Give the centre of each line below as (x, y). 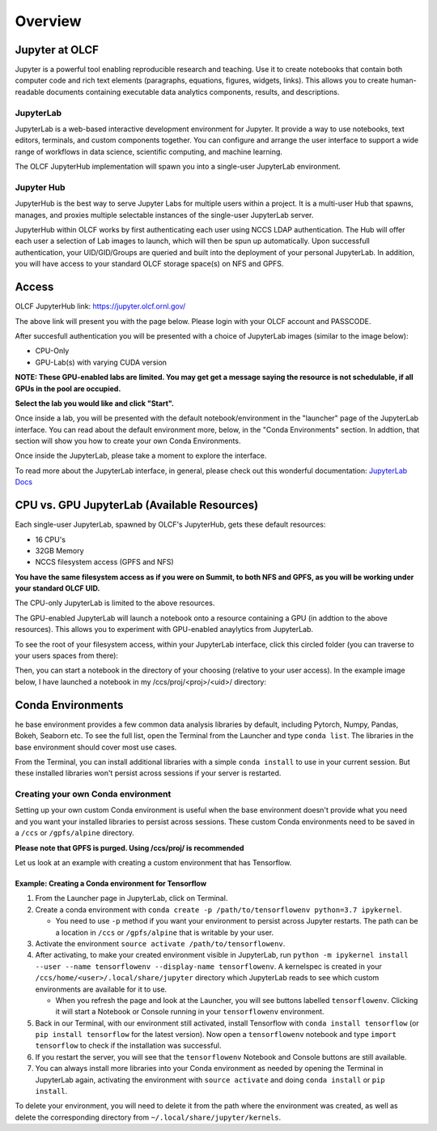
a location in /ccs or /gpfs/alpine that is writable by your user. (165, 933)
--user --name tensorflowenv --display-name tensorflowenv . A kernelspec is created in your (208, 966)
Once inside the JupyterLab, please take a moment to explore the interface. (141, 456)
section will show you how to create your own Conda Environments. (128, 441)
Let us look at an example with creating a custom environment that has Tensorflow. (153, 862)
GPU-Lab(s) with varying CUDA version (101, 362)
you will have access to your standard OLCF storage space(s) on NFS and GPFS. (149, 264)
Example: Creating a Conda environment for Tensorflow (111, 883)
